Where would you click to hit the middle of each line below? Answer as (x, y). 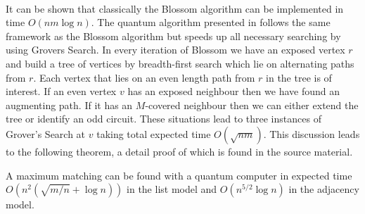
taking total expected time (154, 133)
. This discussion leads (312, 133)
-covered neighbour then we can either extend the (252, 105)
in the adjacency (324, 189)
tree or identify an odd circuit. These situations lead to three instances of (164, 119)
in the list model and (172, 189)
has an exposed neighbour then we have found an (233, 91)
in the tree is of (299, 77)
